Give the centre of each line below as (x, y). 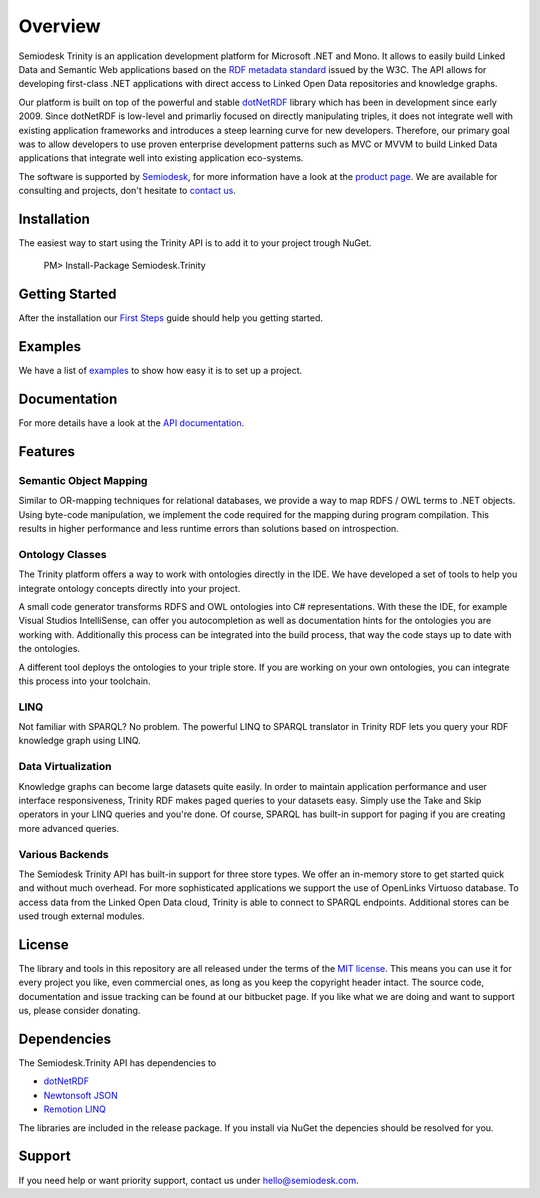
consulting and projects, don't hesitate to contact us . (127, 191)
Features (46, 451)
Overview (59, 26)
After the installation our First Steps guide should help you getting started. (171, 318)
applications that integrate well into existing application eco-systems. (161, 158)
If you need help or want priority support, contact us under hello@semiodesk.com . (188, 1180)
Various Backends (63, 854)
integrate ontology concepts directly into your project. (129, 588)
